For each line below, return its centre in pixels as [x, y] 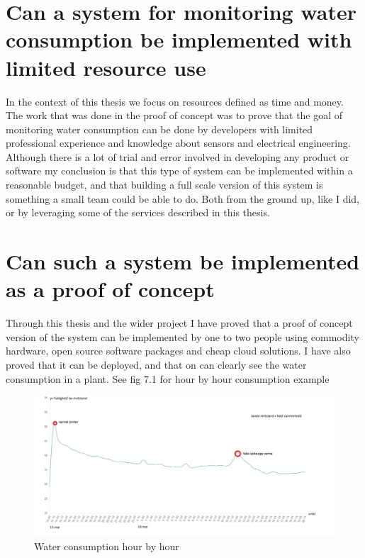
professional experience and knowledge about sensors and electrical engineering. [178, 143]
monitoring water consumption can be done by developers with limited [159, 129]
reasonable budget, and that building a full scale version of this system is [164, 185]
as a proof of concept [110, 289]
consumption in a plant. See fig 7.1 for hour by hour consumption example [168, 378]
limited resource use [106, 67]
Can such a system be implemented [183, 261]
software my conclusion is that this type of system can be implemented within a [179, 171]
